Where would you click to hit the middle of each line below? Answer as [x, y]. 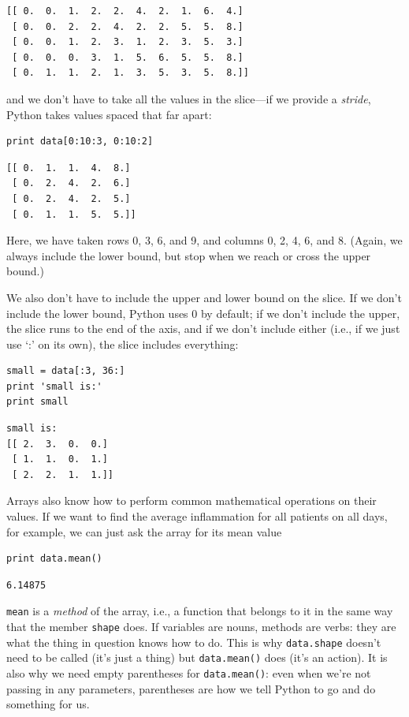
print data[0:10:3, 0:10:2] [80, 142]
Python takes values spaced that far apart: [109, 114]
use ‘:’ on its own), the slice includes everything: [123, 344]
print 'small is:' [54, 386]
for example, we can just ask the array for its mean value [144, 531]
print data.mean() [54, 559]
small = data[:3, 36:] [66, 371]
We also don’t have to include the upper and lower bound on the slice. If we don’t [204, 297]
